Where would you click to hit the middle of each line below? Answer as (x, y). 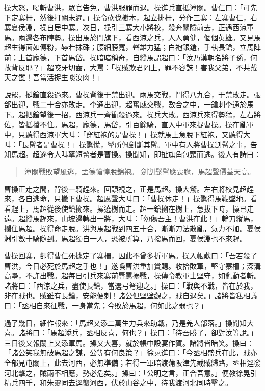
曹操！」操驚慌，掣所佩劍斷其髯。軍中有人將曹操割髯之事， (150, 144)
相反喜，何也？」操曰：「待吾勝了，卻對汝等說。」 (175, 333)
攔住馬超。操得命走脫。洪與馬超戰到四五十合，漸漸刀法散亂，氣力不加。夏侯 (132, 228)
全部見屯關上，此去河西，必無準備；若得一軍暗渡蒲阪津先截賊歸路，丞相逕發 (132, 362)
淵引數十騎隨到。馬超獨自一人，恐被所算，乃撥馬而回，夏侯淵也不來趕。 (125, 238)
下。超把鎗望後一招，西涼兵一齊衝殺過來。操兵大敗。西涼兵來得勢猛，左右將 (132, 114)
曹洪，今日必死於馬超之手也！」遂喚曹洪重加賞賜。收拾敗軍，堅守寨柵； (125, 265)
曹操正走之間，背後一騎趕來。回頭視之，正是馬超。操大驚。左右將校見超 (125, 188)
